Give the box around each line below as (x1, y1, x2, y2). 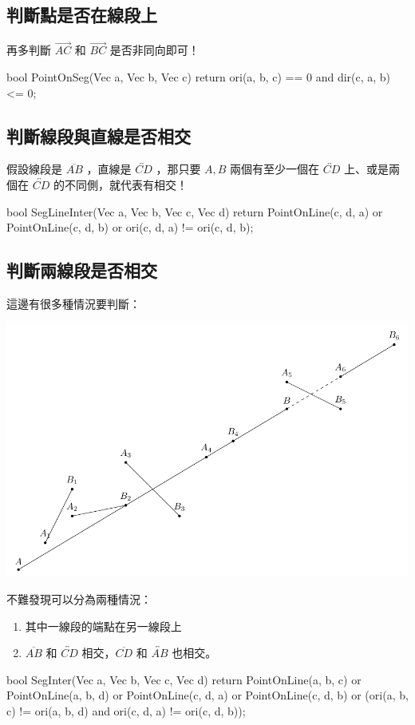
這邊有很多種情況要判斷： (6, 295, 140, 311)
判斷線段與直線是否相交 (6, 123, 191, 148)
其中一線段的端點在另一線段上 (25, 617, 182, 634)
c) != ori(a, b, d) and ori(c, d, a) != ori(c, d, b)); (6, 702, 246, 719)
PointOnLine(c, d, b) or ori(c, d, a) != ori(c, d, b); (6, 219, 254, 236)
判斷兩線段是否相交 (6, 258, 157, 283)
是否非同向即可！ (109, 42, 200, 58)
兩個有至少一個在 (230, 160, 320, 177)
